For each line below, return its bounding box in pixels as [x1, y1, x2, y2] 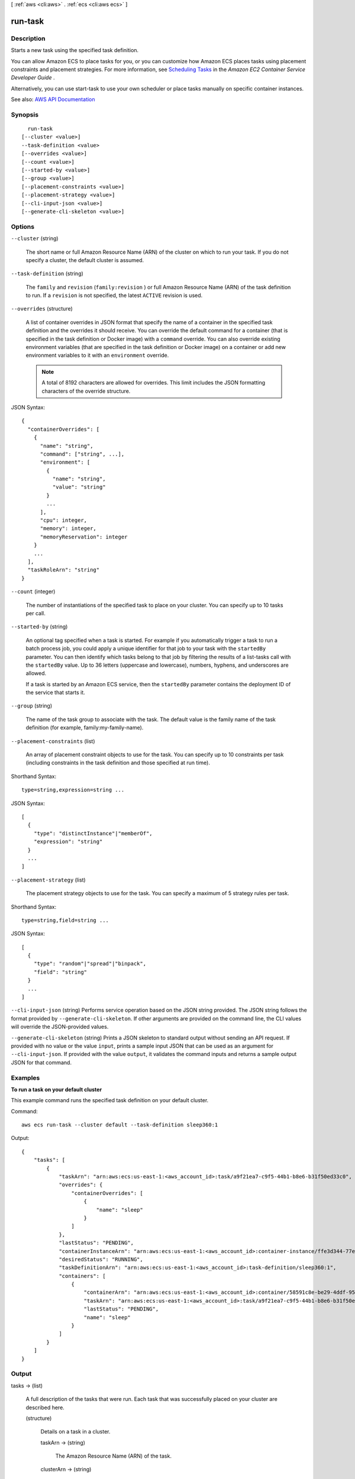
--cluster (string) [11, 235, 59, 242]
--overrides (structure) [11, 305, 73, 312]
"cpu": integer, [40, 517, 88, 524]
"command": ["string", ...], [40, 450, 125, 457]
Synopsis [11, 110, 38, 118]
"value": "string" [52, 484, 106, 490]
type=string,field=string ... [21, 917, 109, 923]
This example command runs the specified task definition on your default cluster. [11, 1097, 209, 1104]
